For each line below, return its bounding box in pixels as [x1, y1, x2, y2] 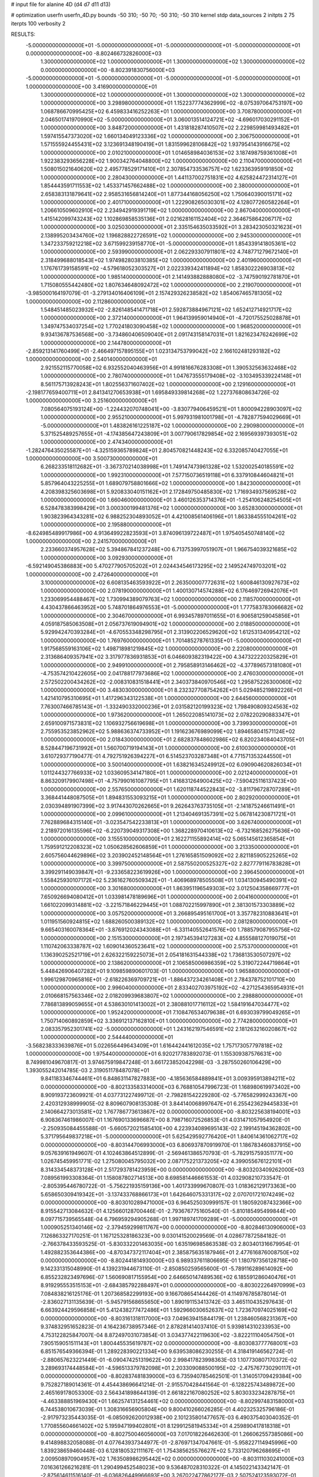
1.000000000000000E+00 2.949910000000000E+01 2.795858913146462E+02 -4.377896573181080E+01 [40, 662, 301, 669]
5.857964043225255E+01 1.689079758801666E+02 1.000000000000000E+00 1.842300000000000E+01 [40, 480, 301, 487]
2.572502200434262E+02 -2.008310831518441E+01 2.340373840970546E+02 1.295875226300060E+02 [40, 678, 302, 685]
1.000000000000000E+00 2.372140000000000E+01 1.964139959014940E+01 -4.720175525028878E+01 [40, 314, 301, 321]
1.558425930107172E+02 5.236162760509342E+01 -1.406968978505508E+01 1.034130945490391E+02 [40, 877, 298, 884]
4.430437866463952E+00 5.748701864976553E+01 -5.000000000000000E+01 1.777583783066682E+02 [40, 604, 304, 611]
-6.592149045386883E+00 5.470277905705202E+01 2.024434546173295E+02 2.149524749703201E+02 [25, 562, 287, 570]
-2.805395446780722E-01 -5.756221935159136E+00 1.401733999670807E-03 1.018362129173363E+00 [40, 1182, 297, 1190]
